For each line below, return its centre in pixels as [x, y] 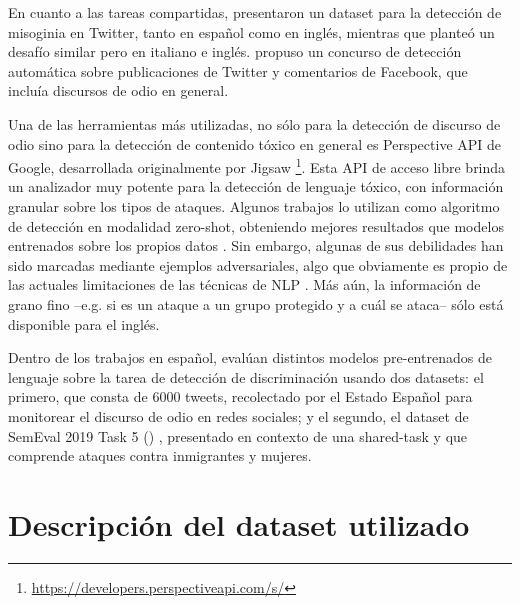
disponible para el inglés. [84, 323]
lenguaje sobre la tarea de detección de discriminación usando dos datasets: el [246, 376]
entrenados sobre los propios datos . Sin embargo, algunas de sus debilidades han [256, 245]
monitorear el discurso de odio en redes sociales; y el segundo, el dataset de [238, 415]
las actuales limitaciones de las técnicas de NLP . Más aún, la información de [244, 284]
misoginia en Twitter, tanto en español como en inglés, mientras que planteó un [251, 31]
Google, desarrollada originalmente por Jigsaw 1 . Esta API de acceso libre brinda [257, 165]
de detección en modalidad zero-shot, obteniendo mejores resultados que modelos [256, 225]
